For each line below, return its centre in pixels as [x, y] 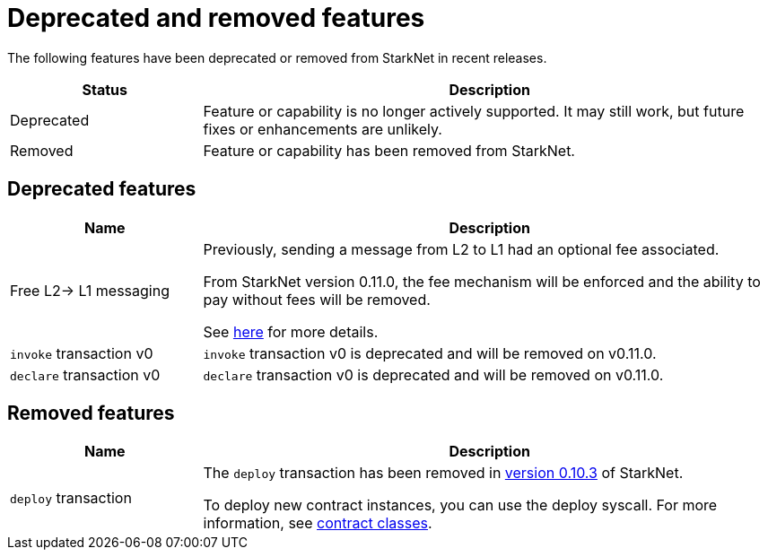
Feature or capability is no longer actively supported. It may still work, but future [474, 111]
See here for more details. [291, 331]
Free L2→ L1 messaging [90, 290]
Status [105, 89]
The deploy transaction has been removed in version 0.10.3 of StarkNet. [443, 473]
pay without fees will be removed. [317, 299]
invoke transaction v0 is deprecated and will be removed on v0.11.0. [430, 353]
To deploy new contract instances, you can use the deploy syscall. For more [460, 505]
